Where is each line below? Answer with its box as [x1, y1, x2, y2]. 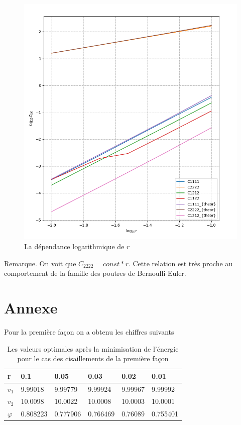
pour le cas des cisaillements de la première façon [17, 353, 169, 364]
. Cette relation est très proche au [128, 258, 233, 268]
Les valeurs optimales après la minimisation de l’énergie [7, 343, 179, 354]
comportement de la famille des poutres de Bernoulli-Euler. [4, 268, 186, 278]
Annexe [4, 297, 58, 318]
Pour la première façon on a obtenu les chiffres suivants [4, 326, 174, 337]
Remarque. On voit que [4, 258, 76, 268]
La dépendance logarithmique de [24, 241, 125, 252]
